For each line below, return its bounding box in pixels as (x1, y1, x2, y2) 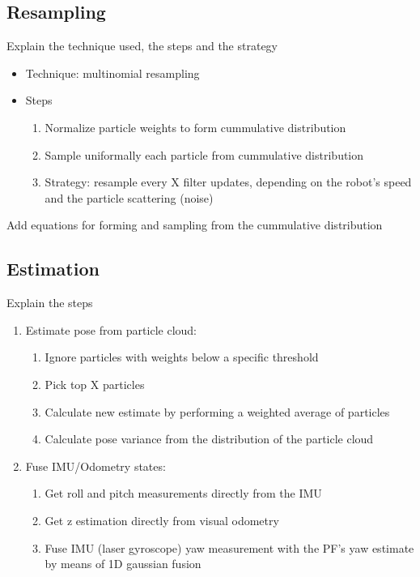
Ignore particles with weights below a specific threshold (45, 348, 319, 365)
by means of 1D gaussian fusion (45, 555, 202, 572)
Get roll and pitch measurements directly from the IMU (45, 485, 322, 502)
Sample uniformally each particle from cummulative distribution (45, 146, 364, 163)
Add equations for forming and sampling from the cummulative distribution (6, 216, 383, 233)
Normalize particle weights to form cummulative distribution (45, 118, 346, 135)
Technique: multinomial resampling (25, 64, 200, 81)
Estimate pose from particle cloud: (25, 321, 197, 338)
